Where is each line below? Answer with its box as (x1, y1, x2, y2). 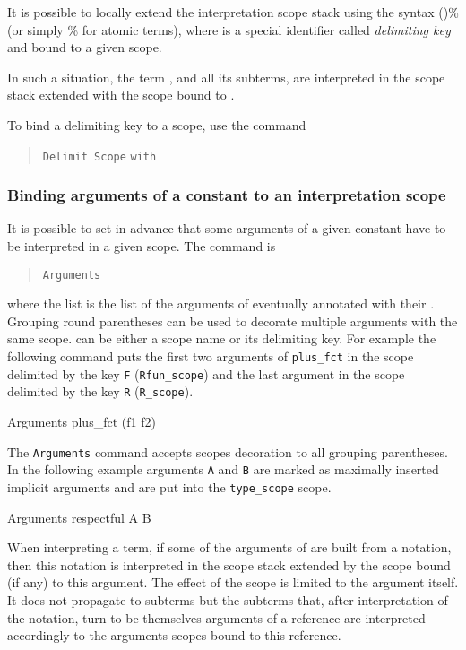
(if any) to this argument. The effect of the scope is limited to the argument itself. (7, 573, 459, 592)
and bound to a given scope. (7, 38, 162, 56)
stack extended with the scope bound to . (7, 85, 235, 104)
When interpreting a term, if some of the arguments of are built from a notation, (7, 538, 452, 557)
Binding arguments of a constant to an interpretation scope (7, 184, 446, 206)
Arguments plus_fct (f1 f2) (7, 412, 156, 431)
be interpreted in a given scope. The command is (7, 237, 276, 256)
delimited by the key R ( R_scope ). (7, 382, 194, 401)
